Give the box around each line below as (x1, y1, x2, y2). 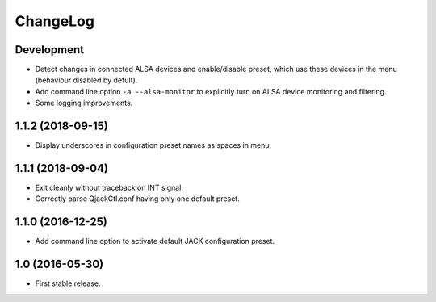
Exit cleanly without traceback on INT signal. (35, 182, 183, 193)
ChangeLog (15, 12, 94, 30)
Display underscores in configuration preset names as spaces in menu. (35, 141, 272, 150)
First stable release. (35, 279, 101, 288)
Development (15, 43, 85, 57)
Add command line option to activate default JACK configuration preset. (35, 237, 275, 246)
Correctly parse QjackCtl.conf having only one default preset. (35, 194, 240, 203)
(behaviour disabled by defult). (35, 75, 138, 85)
